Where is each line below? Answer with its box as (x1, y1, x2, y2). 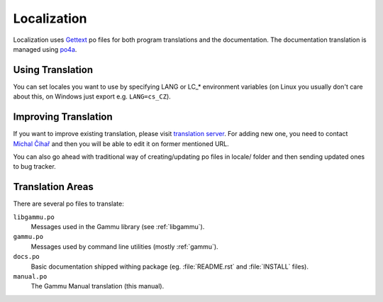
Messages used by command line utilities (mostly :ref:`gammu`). (30, 242, 219, 251)
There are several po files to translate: (13, 199, 124, 208)
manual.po (13, 272, 48, 280)
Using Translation (13, 64, 94, 76)
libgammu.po (13, 213, 55, 221)
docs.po (13, 252, 40, 261)
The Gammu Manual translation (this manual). (30, 282, 165, 291)
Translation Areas (13, 181, 94, 193)
